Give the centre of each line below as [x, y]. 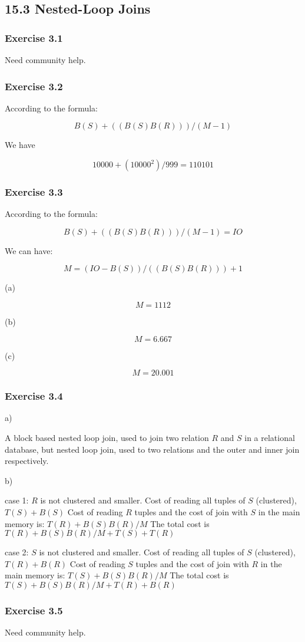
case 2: [17, 552]
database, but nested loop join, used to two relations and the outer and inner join [152, 449]
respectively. [27, 461]
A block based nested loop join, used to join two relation [107, 437]
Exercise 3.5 [34, 610]
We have [20, 145]
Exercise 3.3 [34, 191]
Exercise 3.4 [34, 396]
